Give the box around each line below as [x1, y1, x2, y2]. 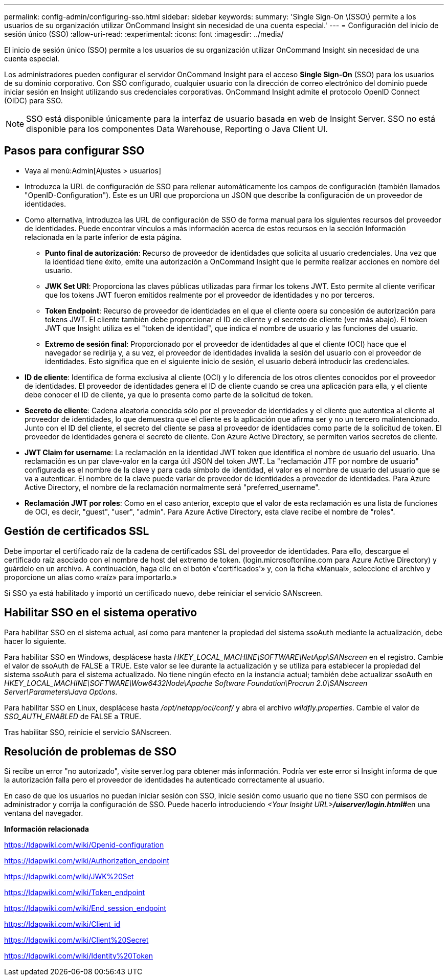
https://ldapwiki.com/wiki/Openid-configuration [4, 840, 164, 850]
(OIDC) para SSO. [4, 96, 63, 105]
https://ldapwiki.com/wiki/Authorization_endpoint [4, 856, 169, 865]
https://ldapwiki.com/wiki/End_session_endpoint [4, 904, 166, 913]
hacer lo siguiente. [4, 636, 66, 645]
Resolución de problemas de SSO [4, 745, 177, 758]
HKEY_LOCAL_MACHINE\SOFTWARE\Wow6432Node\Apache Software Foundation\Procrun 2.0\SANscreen [4, 678, 368, 687]
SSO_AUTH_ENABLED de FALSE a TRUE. [4, 711, 142, 721]
